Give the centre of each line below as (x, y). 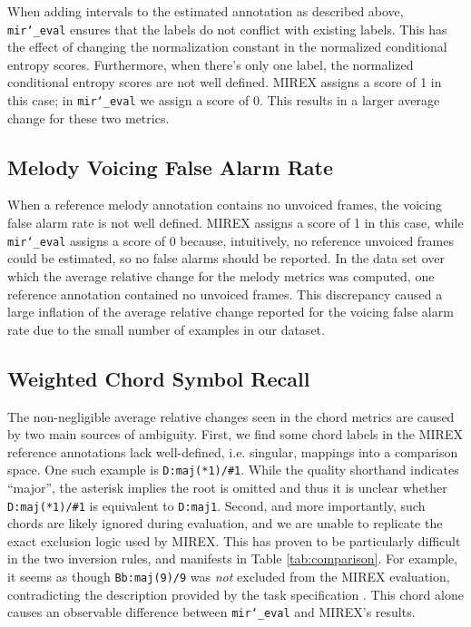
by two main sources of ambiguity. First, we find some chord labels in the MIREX (235, 434)
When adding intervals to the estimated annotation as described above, (206, 11)
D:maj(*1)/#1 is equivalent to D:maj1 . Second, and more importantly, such (216, 505)
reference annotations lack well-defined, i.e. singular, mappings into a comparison (233, 451)
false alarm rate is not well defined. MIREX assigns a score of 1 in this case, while (235, 223)
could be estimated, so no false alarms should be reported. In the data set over (226, 258)
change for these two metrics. (88, 118)
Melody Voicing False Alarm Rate (171, 167)
